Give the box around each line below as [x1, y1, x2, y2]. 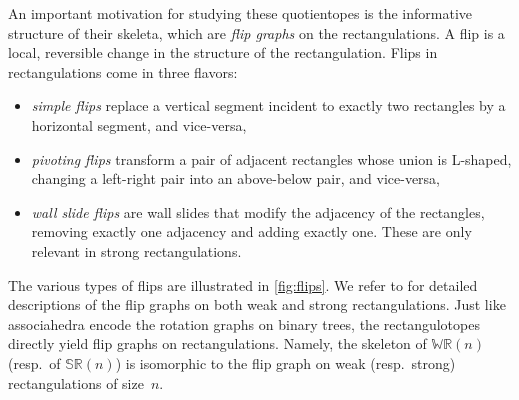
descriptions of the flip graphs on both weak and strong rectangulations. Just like [8, 294, 506, 315]
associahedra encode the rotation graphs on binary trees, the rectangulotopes [8, 313, 480, 334]
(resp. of [8, 352, 61, 373]
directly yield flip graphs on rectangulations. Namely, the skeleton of [8, 333, 427, 354]
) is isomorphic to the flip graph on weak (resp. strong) [115, 352, 456, 373]
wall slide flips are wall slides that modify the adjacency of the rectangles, [31, 201, 485, 222]
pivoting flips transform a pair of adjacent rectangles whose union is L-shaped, [31, 148, 512, 169]
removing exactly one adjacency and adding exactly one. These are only [31, 221, 472, 242]
